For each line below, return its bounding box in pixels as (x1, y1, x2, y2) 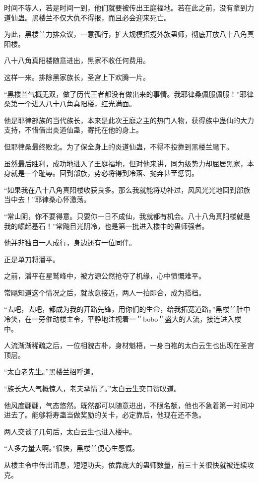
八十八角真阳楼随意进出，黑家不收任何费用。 (4, 55, 150, 66)
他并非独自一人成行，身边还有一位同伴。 (4, 237, 136, 248)
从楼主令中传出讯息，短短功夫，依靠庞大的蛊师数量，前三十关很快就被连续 (4, 460, 247, 470)
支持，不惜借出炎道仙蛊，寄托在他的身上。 (4, 125, 143, 135)
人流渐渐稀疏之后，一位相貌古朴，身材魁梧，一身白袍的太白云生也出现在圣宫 (4, 340, 254, 350)
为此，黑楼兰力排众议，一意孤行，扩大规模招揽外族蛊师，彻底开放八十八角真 (4, 29, 254, 39)
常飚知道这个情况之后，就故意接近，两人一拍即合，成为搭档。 (4, 287, 205, 297)
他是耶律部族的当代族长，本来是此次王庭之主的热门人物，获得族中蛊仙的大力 (4, 115, 254, 125)
